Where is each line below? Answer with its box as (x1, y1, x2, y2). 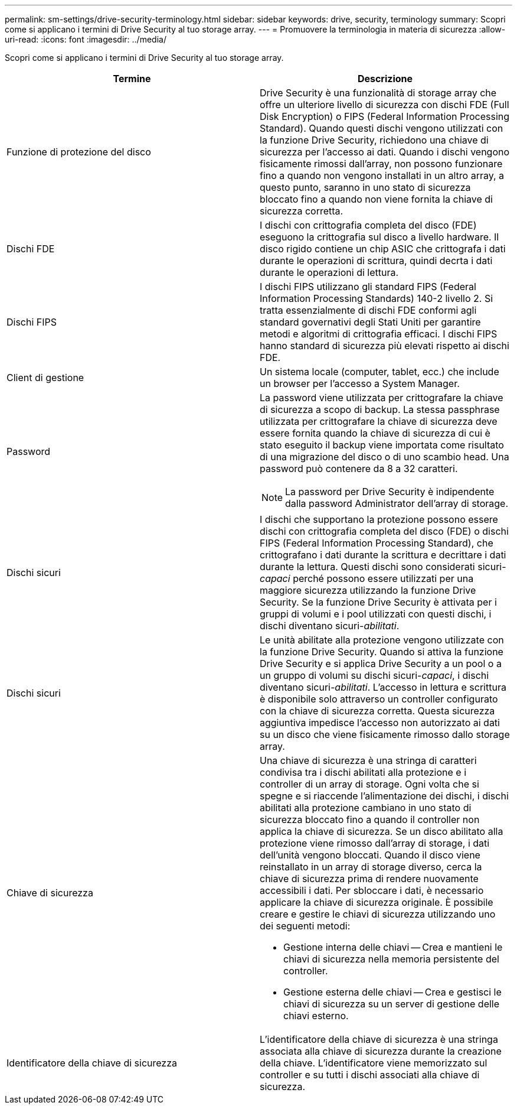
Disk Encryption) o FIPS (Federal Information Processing (260, 110, 510, 122)
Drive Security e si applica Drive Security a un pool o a (260, 658, 502, 669)
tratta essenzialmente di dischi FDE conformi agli (260, 304, 477, 316)
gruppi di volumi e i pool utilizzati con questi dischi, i (260, 608, 492, 620)
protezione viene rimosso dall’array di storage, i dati (260, 837, 490, 849)
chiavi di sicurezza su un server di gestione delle (283, 998, 500, 1010)
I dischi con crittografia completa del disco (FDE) (260, 219, 477, 231)
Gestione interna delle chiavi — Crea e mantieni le (283, 941, 503, 953)
